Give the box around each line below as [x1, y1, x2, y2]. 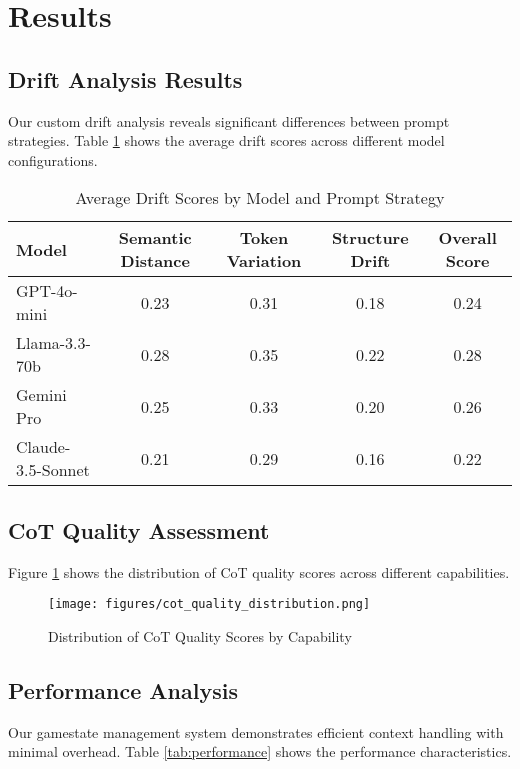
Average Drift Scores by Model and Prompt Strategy [75, 186, 445, 210]
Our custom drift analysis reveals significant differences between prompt [8, 110, 450, 131]
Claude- [16, 435, 71, 459]
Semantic [118, 226, 192, 250]
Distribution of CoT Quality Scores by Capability [48, 625, 352, 646]
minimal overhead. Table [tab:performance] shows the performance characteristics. [8, 741, 512, 762]
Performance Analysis [8, 674, 238, 705]
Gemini [16, 383, 67, 407]
